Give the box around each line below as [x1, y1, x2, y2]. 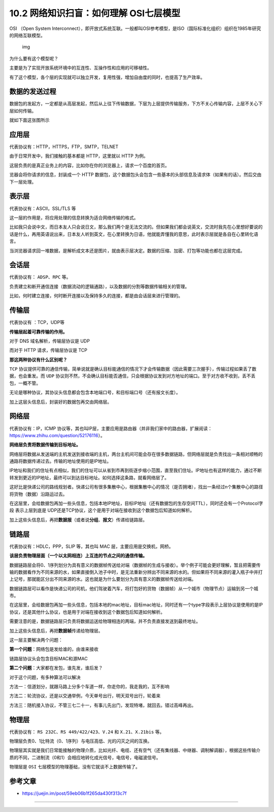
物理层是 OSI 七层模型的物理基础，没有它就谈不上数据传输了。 [9, 764, 141, 770]
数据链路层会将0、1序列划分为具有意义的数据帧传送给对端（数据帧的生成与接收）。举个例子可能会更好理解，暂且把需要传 [9, 562, 261, 568]
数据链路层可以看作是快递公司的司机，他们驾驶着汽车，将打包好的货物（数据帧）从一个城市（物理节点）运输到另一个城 [9, 585, 258, 591]
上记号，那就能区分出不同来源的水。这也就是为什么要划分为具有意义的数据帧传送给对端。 [9, 576, 196, 582]
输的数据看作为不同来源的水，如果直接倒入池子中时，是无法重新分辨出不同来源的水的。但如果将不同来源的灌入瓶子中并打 [9, 569, 263, 575]
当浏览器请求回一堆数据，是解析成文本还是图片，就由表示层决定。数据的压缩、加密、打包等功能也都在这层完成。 [9, 248, 245, 254]
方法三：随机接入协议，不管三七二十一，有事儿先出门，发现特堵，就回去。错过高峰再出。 [9, 702, 196, 708]
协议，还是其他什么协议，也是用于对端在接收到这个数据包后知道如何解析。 [9, 609, 165, 615]
